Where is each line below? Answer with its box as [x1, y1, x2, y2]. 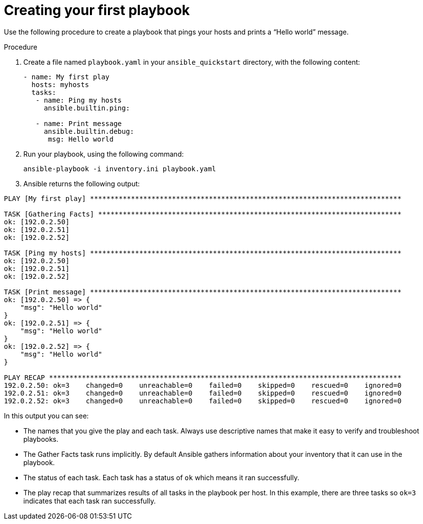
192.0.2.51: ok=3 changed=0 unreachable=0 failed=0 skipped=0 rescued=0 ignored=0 [4, 389, 402, 397]
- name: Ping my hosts [35, 96, 122, 104]
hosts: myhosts [31, 80, 89, 89]
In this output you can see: [4, 411, 89, 420]
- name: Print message [35, 119, 122, 127]
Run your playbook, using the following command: [23, 149, 184, 158]
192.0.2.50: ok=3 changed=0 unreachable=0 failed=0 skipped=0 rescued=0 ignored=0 [4, 381, 402, 389]
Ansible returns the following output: [23, 179, 140, 188]
